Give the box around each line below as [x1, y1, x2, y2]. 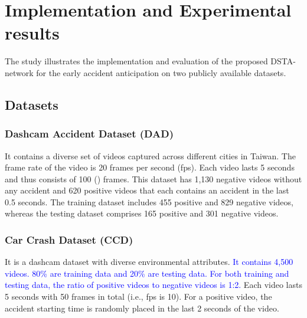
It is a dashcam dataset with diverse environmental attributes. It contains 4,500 [5, 255, 293, 268]
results [5, 21, 60, 45]
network [5, 66, 34, 78]
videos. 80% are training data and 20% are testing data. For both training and [5, 267, 289, 279]
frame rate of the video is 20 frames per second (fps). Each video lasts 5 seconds [5, 161, 295, 173]
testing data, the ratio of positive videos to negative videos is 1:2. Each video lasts [5, 278, 302, 291]
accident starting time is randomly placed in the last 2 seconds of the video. [5, 301, 279, 314]
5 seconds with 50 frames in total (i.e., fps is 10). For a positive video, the [5, 290, 272, 303]
